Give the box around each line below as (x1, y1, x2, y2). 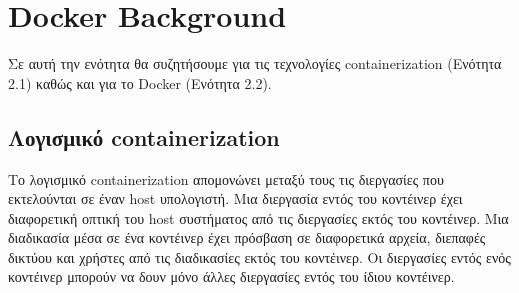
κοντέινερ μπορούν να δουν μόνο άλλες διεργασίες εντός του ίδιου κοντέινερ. (8, 266, 455, 287)
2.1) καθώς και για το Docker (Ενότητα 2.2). (8, 72, 272, 93)
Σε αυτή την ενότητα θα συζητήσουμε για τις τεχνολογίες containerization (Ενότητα (8, 53, 502, 74)
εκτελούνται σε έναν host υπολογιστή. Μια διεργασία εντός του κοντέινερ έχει (8, 188, 463, 209)
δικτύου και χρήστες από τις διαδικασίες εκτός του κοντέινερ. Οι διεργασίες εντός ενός (8, 246, 511, 267)
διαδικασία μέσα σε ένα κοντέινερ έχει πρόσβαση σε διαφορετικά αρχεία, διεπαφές (8, 227, 486, 248)
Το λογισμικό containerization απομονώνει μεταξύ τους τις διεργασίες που (8, 168, 444, 189)
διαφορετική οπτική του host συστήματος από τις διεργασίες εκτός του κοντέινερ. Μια (8, 207, 509, 228)
